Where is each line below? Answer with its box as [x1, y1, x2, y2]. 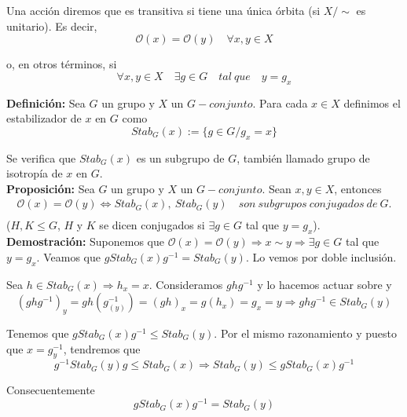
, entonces [334, 180, 382, 196]
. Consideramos [148, 276, 223, 292]
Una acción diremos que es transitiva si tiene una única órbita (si [6, 2, 321, 18]
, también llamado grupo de [236, 149, 370, 166]
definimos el [343, 94, 401, 111]
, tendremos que [63, 340, 141, 357]
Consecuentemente [6, 382, 95, 398]
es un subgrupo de [136, 149, 225, 166]
